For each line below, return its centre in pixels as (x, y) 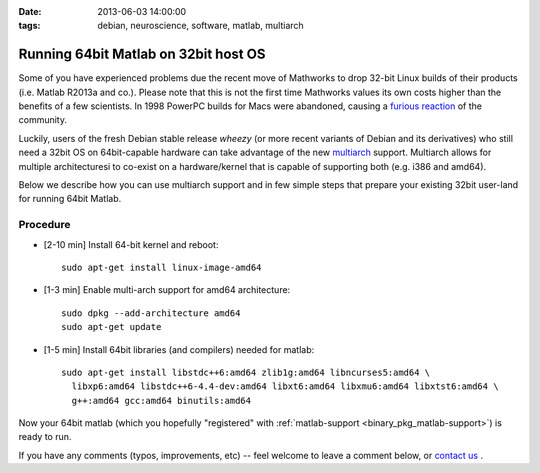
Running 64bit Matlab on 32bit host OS (142, 54)
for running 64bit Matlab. (70, 199)
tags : (29, 26)
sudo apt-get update (111, 327)
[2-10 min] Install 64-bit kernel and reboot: (131, 244)
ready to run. (45, 437)
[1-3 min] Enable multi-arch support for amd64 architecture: (167, 290)
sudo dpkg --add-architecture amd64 (151, 313)
